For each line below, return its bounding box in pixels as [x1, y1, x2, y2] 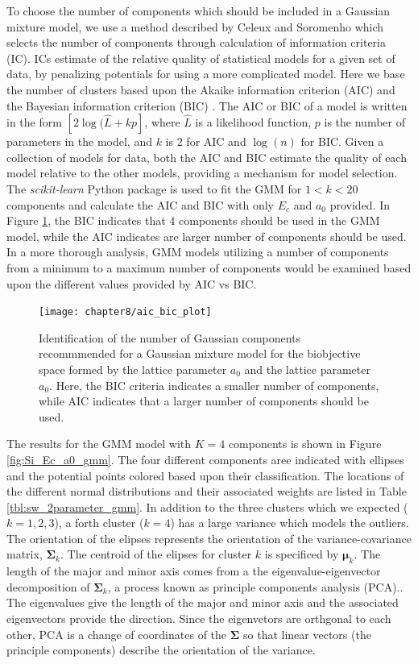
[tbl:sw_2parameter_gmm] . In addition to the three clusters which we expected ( [6, 498, 408, 515]
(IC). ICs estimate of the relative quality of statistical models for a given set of [6, 49, 395, 66]
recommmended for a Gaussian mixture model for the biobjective [39, 345, 361, 362]
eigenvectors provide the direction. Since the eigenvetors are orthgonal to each [6, 610, 391, 627]
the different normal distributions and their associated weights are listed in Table [6, 483, 407, 500]
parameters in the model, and [6, 133, 152, 150]
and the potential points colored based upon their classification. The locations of [6, 467, 404, 483]
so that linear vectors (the [243, 625, 371, 642]
